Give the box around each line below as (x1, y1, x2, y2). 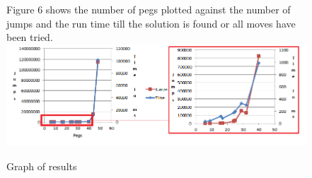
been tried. (6, 30, 53, 44)
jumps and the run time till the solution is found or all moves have (6, 16, 296, 30)
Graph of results (6, 158, 77, 173)
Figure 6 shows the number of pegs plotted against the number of (6, 2, 291, 16)
